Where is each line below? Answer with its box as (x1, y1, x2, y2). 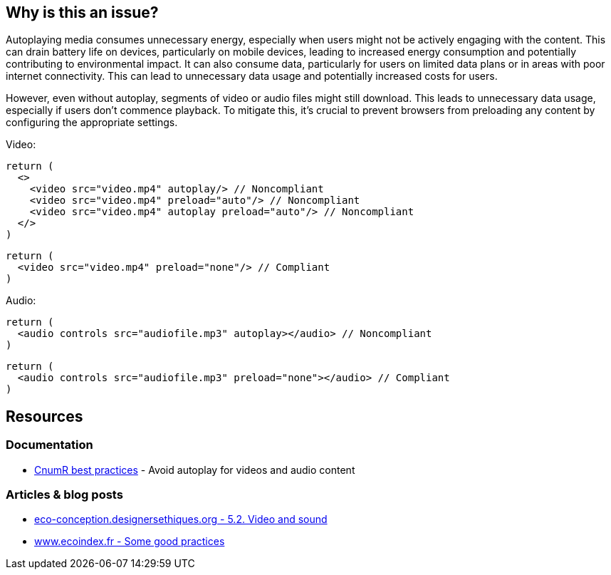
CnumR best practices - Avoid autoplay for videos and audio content (34, 463, 355, 476)
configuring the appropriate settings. (6, 116, 178, 129)
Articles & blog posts (6, 487, 123, 502)
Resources (6, 407, 83, 425)
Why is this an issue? (6, 4, 159, 21)
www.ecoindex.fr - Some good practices (34, 535, 225, 548)
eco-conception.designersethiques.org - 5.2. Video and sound (34, 513, 328, 526)
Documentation (6, 437, 93, 452)
